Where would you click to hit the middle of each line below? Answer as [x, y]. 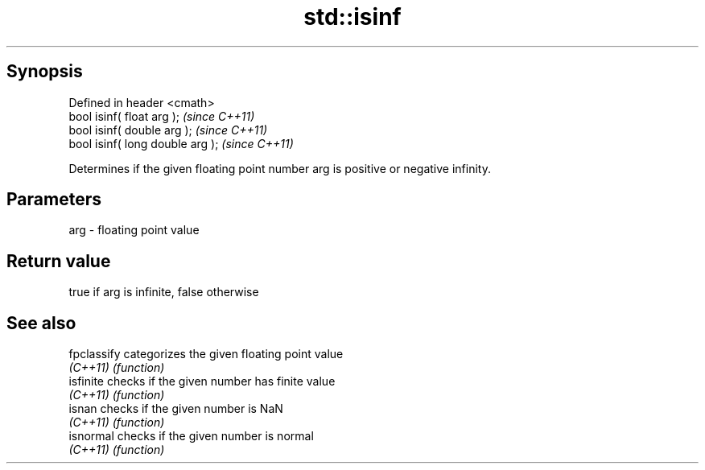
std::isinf [352, 17]
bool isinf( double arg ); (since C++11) [168, 130]
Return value [59, 261]
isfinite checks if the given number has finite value [202, 381]
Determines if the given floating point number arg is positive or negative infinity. [280, 168]
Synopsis [45, 72]
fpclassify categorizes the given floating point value [206, 354]
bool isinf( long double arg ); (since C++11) [181, 143]
